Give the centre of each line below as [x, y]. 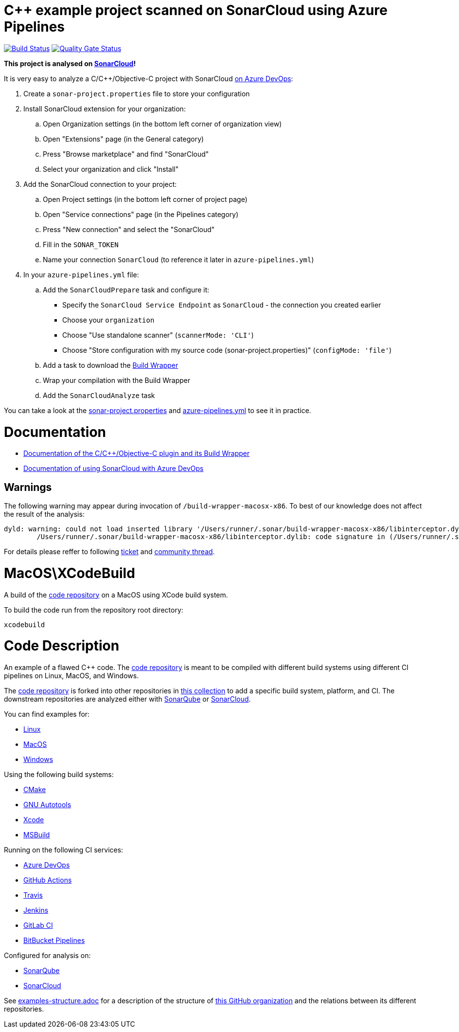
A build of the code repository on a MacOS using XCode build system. [116, 595]
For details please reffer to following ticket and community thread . [109, 552]
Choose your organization [108, 320]
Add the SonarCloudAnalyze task [99, 395]
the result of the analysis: [44, 514]
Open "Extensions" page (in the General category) [124, 139]
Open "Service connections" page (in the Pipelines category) [141, 214]
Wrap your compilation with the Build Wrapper [117, 380]
